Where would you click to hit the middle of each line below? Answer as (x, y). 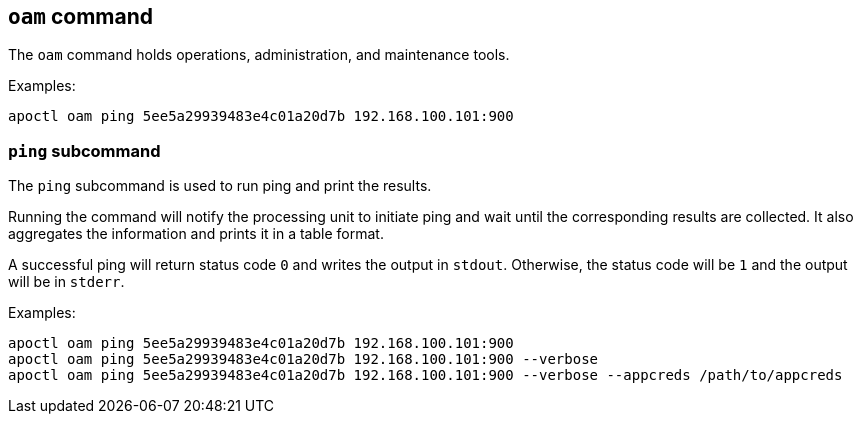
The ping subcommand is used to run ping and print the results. (220, 186)
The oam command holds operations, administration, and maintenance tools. (259, 55)
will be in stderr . (66, 282)
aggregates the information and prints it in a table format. (196, 234)
